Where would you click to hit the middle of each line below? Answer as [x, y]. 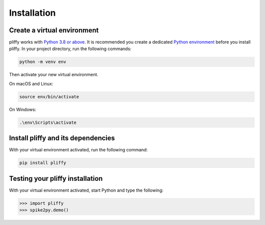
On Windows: [23, 109]
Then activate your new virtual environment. [54, 75]
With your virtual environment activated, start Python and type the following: [86, 190]
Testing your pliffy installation [56, 179]
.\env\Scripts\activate [48, 122]
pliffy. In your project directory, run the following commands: [70, 49]
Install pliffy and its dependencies [62, 138]
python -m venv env [43, 62]
